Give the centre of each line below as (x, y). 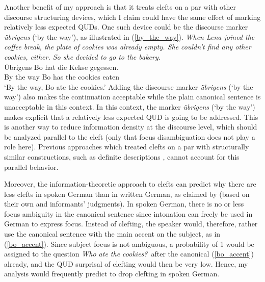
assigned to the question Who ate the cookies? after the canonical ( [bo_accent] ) (129, 254)
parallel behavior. (31, 166)
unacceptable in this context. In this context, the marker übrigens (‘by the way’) (130, 106)
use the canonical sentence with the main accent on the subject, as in (112, 234)
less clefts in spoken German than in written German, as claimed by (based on (127, 194)
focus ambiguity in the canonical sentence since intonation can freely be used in (128, 213)
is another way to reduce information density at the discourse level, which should (131, 127)
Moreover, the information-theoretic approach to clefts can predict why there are (130, 184)
